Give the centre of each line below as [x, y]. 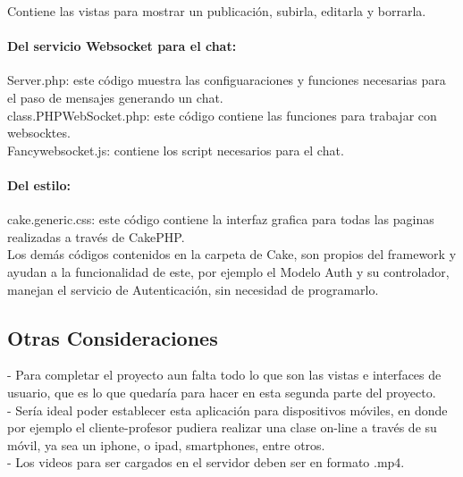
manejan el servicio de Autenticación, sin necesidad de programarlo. [193, 289]
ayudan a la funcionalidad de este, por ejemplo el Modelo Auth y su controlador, [228, 271]
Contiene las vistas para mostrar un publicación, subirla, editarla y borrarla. [217, 11]
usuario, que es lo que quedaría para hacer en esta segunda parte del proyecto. [222, 392]
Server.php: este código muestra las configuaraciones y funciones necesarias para [227, 80]
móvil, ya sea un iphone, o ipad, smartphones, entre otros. [166, 444]
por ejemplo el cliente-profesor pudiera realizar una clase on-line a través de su [222, 427]
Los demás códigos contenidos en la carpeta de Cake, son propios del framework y [232, 254]
